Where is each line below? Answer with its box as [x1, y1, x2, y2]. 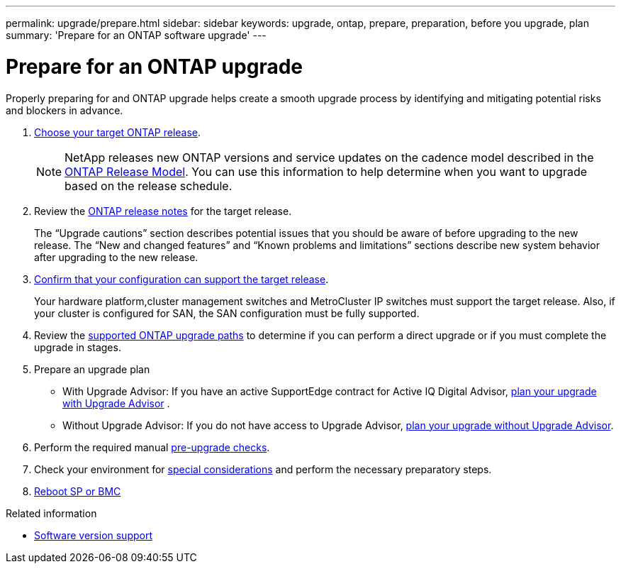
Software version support [34, 529, 153, 541]
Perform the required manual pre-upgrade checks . [34, 441, 270, 453]
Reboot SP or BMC [34, 485, 121, 497]
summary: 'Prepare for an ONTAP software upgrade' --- [6, 29, 267, 41]
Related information [6, 507, 97, 519]
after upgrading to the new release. [34, 250, 198, 263]
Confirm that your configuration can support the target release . [34, 272, 329, 285]
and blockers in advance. [6, 104, 123, 116]
